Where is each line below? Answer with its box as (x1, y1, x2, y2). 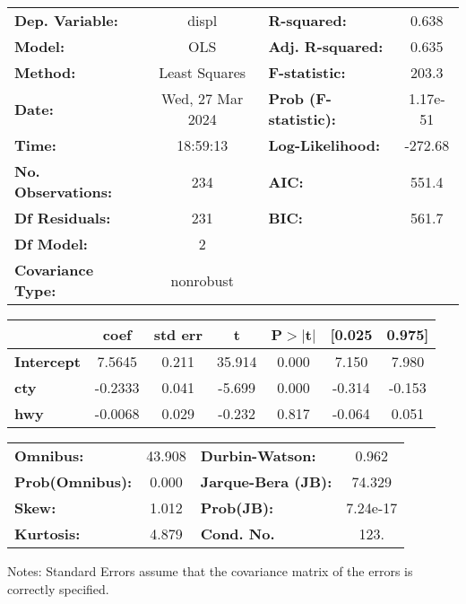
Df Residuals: (14, 207, 111, 228)
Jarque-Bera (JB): (200, 471, 332, 492)
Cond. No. (200, 523, 275, 544)
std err (153, 324, 203, 345)
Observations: (14, 181, 113, 202)
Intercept (14, 351, 81, 372)
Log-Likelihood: (268, 135, 380, 155)
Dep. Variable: (14, 10, 118, 31)
